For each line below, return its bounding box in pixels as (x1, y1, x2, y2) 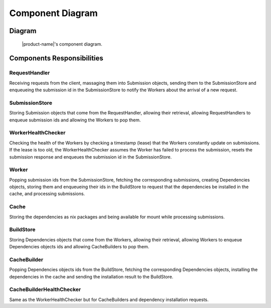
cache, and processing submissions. (9, 191, 85, 197)
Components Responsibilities (9, 54, 104, 63)
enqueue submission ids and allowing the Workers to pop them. (9, 117, 141, 123)
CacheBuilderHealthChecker (9, 286, 81, 293)
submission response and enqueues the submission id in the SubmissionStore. (9, 153, 172, 160)
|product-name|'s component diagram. (22, 41, 102, 47)
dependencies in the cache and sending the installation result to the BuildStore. (9, 273, 174, 279)
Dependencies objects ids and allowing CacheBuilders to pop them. (9, 244, 150, 250)
